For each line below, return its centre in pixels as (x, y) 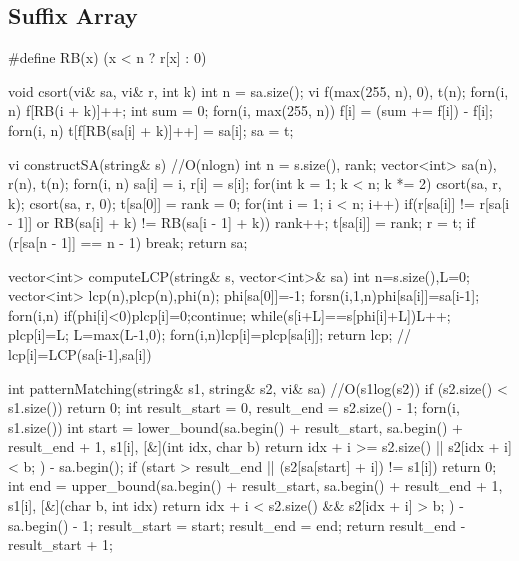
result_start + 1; (60, 544)
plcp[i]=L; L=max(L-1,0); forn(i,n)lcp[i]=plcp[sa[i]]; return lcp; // (209, 334)
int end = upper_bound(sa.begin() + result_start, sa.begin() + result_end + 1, (255, 485)
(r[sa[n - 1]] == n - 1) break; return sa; (128, 241)
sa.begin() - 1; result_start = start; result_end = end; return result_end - (237, 524)
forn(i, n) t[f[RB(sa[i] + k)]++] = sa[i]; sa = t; (151, 129)
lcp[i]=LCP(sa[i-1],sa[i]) (80, 353)
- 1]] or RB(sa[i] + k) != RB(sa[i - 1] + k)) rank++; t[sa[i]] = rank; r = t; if (241, 222)
